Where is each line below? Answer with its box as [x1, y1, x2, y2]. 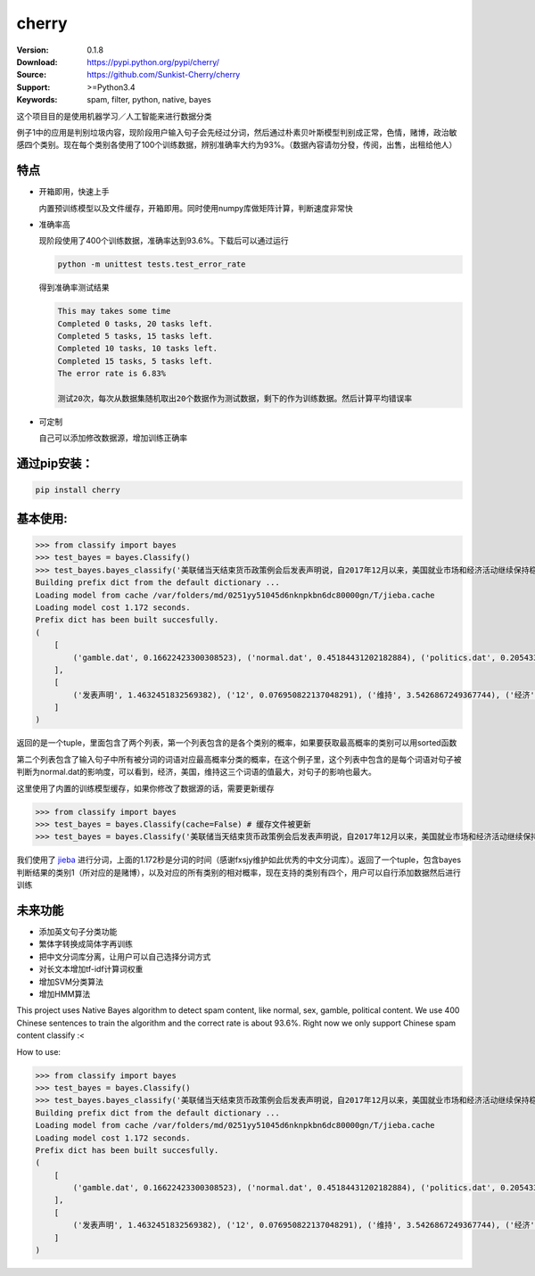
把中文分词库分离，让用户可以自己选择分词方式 [38, 951, 211, 962]
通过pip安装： [16, 456, 94, 472]
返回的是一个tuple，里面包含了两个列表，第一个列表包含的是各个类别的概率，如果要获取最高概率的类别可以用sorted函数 [16, 737, 457, 748]
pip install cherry [35, 485, 120, 495]
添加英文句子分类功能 [38, 926, 118, 937]
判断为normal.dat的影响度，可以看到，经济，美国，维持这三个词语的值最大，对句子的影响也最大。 [16, 767, 376, 778]
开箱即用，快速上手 [38, 186, 110, 197]
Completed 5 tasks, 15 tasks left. [57, 331, 213, 342]
